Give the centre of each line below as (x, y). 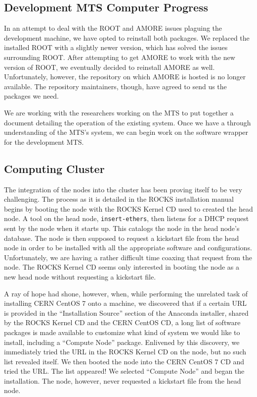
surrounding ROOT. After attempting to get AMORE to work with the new (120, 57)
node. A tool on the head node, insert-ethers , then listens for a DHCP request (127, 218)
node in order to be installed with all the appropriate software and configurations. (128, 248)
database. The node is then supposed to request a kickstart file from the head (122, 238)
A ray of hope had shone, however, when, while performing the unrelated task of (126, 293)
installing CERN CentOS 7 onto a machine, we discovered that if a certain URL (125, 303)
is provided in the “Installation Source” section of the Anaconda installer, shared (126, 312)
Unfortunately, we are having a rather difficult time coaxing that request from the (128, 257)
